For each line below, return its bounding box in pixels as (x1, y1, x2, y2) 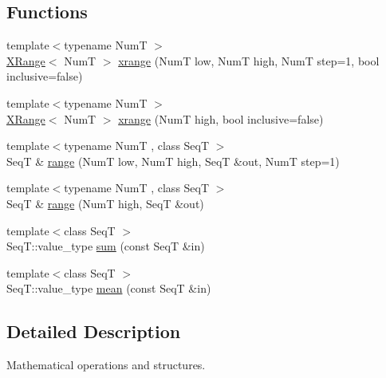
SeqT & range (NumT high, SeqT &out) (6, 195, 204, 211)
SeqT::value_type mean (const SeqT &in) (6, 280, 211, 297)
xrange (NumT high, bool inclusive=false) (118, 110, 324, 127)
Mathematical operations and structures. (6, 356, 206, 373)
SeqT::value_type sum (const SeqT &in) (6, 238, 205, 254)
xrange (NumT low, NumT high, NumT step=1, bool (118, 52, 380, 69)
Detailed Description (6, 319, 181, 344)
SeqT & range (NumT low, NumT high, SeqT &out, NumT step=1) (6, 152, 340, 169)
